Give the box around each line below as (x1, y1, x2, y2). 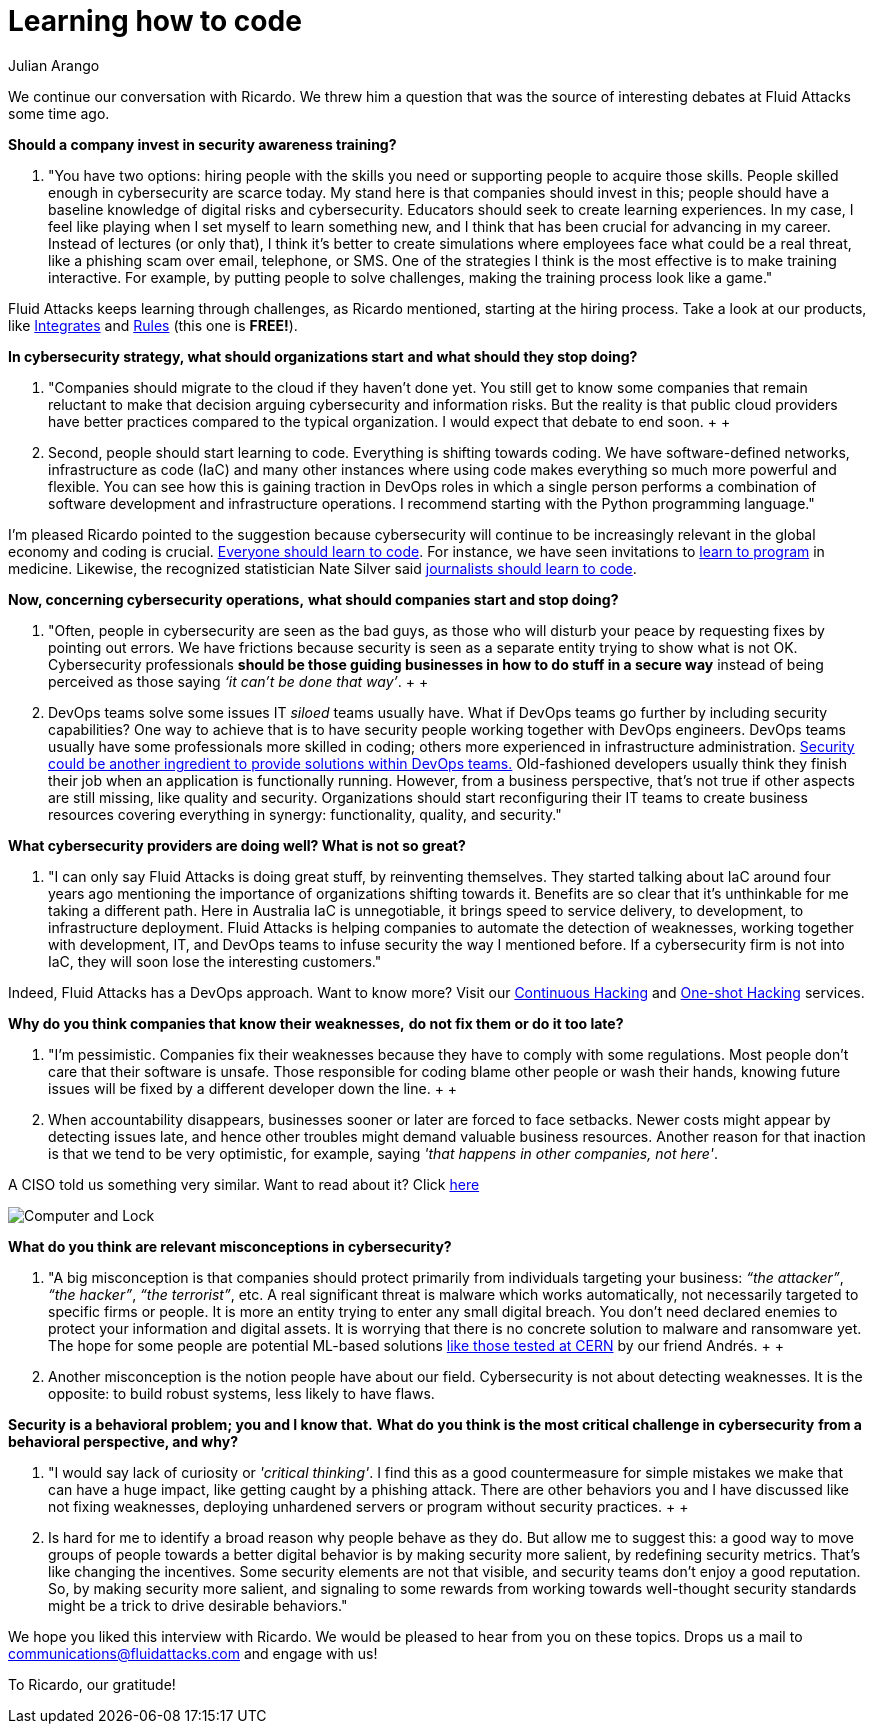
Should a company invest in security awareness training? (8, 135, 397, 153)
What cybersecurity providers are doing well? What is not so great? (8, 836, 466, 854)
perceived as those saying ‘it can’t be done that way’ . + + (48, 672, 429, 690)
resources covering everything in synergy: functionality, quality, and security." (48, 805, 562, 823)
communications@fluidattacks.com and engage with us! (8, 1644, 378, 1662)
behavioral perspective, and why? (8, 1432, 238, 1450)
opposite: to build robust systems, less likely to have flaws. (48, 1384, 435, 1402)
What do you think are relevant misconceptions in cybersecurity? (8, 1237, 452, 1255)
